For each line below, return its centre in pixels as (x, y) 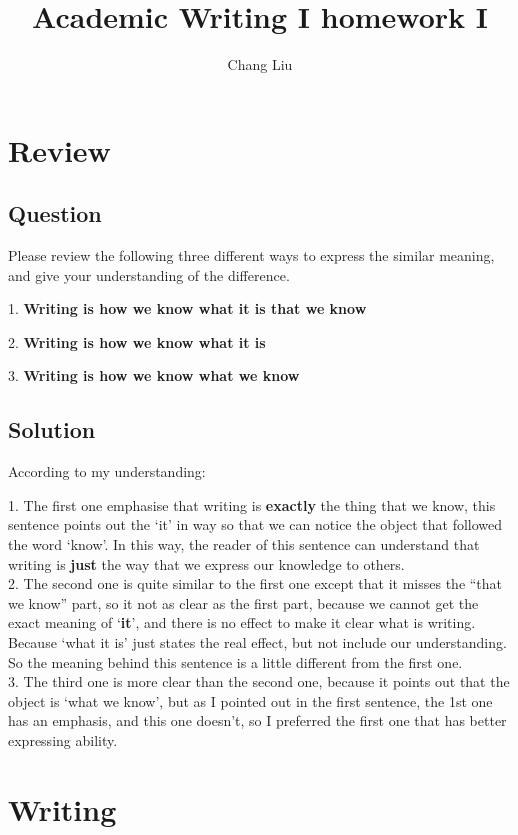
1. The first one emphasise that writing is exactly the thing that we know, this (252, 504)
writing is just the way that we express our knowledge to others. (206, 563)
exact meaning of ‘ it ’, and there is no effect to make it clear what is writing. (242, 622)
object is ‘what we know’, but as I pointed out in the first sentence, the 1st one (250, 700)
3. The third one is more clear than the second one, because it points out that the (259, 681)
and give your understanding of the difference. (149, 274)
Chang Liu (260, 64)
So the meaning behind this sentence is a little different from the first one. (235, 661)
